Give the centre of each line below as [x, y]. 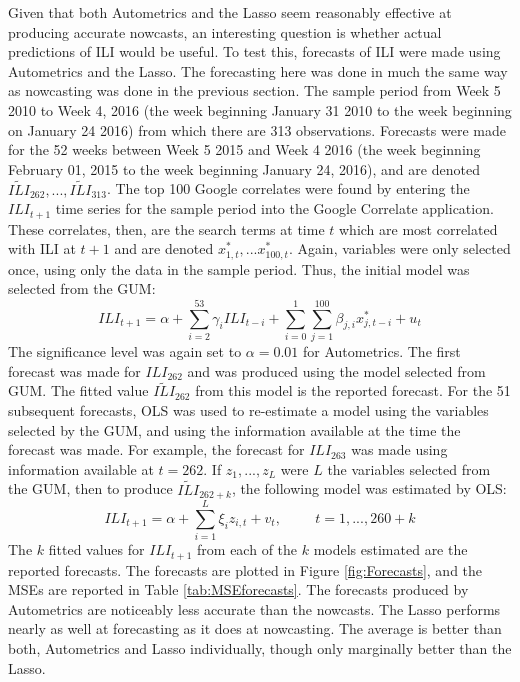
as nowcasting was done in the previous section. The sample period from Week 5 [254, 90]
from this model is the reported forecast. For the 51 [353, 390]
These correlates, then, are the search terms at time [166, 228]
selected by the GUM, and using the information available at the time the [234, 429]
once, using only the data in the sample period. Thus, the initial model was [239, 268]
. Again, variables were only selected [399, 248]
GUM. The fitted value [78, 390]
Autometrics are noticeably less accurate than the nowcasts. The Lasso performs [254, 608]
